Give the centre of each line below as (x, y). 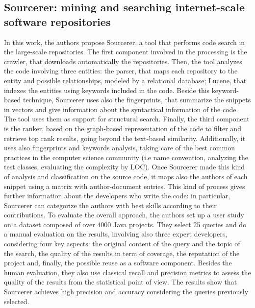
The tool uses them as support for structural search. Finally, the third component (127, 119)
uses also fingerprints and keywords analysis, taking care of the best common (119, 148)
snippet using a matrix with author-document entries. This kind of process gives (125, 186)
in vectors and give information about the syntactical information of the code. (121, 109)
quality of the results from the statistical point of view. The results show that (121, 282)
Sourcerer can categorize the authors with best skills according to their (110, 205)
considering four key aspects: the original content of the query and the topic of (122, 244)
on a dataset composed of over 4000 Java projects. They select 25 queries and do (125, 224)
